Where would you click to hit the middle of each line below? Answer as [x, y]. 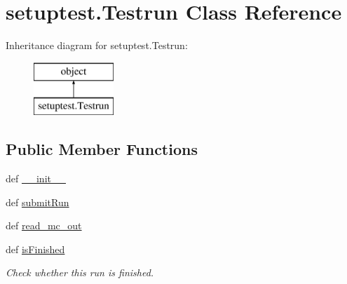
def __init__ [36, 178]
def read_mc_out [44, 225]
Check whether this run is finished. [80, 272]
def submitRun [38, 202]
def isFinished [35, 249]
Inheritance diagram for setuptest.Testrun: [97, 45]
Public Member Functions [102, 149]
